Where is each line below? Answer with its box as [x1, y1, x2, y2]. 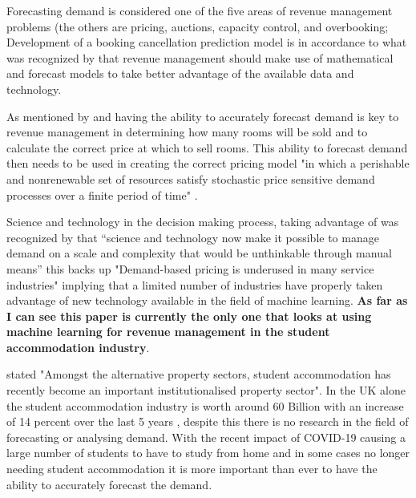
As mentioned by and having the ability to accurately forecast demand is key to [6, 107, 399, 124]
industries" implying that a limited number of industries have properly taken [6, 276, 383, 293]
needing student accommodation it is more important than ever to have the [6, 460, 378, 477]
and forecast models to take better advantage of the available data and [6, 65, 354, 82]
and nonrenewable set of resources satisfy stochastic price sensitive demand [6, 170, 375, 187]
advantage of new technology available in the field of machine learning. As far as [6, 292, 408, 309]
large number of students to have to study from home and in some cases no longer [6, 444, 410, 461]
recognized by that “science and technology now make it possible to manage [6, 229, 379, 245]
